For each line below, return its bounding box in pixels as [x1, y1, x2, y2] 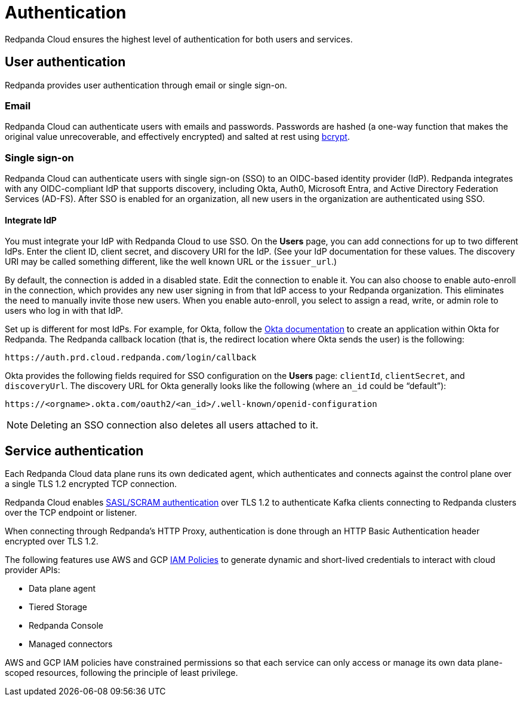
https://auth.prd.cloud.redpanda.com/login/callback [5, 353, 257, 363]
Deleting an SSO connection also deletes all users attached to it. [30, 419, 319, 431]
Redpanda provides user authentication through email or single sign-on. [5, 79, 287, 90]
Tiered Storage [29, 602, 87, 613]
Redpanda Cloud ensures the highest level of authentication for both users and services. [5, 33, 353, 44]
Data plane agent [29, 583, 96, 594]
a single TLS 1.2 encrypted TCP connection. [5, 479, 177, 489]
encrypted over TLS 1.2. [5, 536, 99, 547]
